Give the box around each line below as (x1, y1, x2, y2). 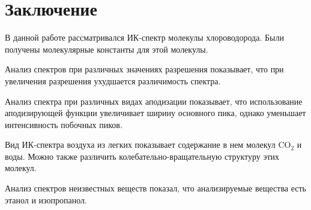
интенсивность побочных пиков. (5, 118, 122, 130)
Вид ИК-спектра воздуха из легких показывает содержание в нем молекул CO (5, 138, 291, 151)
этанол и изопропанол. (5, 193, 87, 206)
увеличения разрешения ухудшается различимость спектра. (5, 74, 221, 87)
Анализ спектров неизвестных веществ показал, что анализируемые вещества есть (5, 182, 306, 194)
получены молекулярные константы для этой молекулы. (5, 42, 208, 55)
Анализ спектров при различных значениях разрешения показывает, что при (5, 63, 284, 75)
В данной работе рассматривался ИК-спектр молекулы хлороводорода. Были (5, 31, 284, 44)
